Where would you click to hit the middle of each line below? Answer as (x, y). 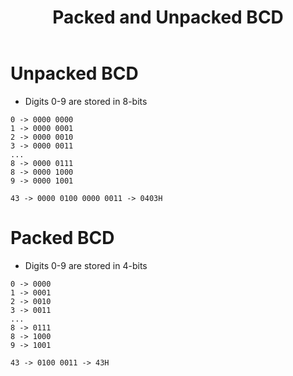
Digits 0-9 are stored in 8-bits (86, 101)
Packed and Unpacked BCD (168, 17)
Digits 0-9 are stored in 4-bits (86, 265)
